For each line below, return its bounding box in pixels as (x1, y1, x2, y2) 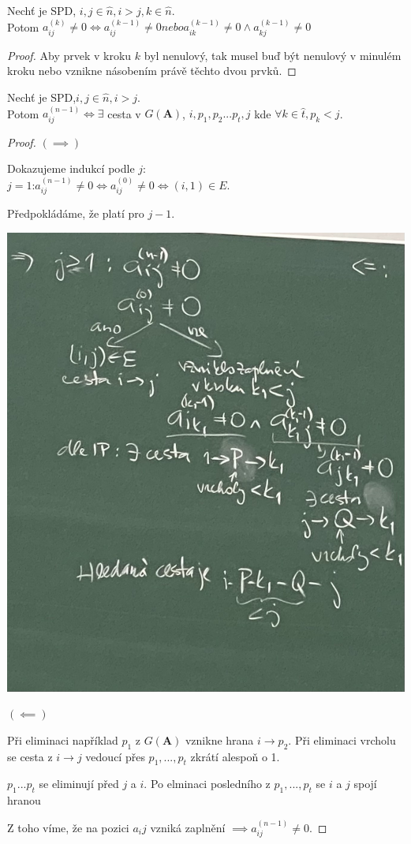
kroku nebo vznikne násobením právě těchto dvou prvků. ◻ (7, 62, 297, 79)
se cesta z (7, 748, 53, 764)
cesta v (107, 105, 141, 121)
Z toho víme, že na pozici (7, 819, 129, 835)
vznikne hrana (185, 731, 254, 748)
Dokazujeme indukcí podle (7, 160, 135, 177)
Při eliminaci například (7, 731, 118, 748)
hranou (7, 792, 41, 809)
